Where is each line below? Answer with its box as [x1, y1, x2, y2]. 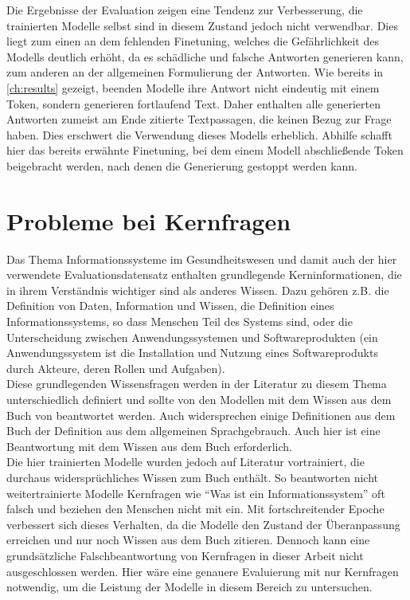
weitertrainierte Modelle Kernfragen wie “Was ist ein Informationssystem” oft [6, 484, 385, 501]
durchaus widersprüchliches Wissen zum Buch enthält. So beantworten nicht [6, 469, 379, 485]
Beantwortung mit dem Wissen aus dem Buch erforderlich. [6, 437, 292, 454]
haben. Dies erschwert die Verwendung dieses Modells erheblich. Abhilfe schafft [6, 126, 392, 143]
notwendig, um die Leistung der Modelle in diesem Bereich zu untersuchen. [6, 578, 373, 595]
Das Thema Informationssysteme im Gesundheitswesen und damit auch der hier [6, 250, 397, 267]
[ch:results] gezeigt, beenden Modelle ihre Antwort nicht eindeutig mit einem [6, 79, 380, 96]
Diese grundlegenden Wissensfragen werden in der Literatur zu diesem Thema [6, 375, 387, 392]
